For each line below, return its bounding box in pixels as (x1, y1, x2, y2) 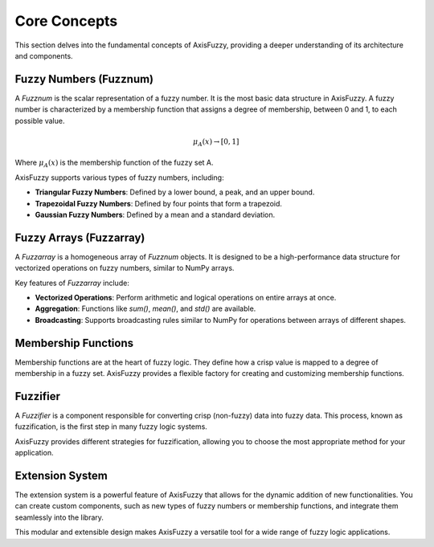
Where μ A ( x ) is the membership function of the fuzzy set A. (14, 157, 214, 169)
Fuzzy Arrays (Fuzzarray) (14, 231, 145, 244)
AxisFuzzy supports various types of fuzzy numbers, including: (14, 173, 224, 182)
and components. (14, 51, 73, 60)
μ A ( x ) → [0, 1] (193, 137, 240, 148)
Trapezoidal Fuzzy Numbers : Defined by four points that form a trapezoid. (35, 198, 283, 208)
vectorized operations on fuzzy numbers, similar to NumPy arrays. (14, 263, 235, 273)
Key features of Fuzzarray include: (14, 278, 130, 288)
